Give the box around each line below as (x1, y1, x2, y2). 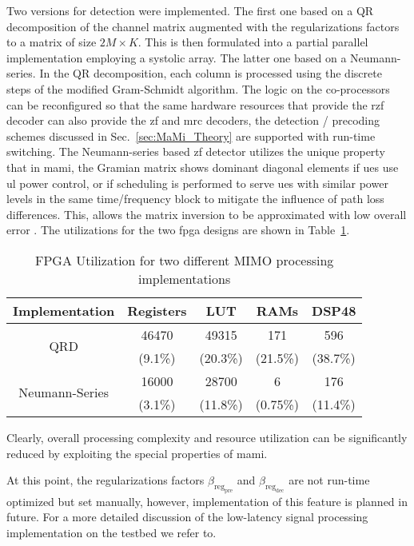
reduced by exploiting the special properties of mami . (6, 444, 268, 461)
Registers (127, 301, 187, 320)
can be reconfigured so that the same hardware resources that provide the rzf (6, 96, 384, 113)
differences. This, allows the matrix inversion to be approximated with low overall (6, 205, 407, 222)
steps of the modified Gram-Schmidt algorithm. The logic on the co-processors (6, 80, 390, 97)
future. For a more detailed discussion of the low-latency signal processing (6, 508, 368, 525)
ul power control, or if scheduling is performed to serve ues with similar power (6, 174, 388, 191)
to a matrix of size (6, 34, 97, 50)
